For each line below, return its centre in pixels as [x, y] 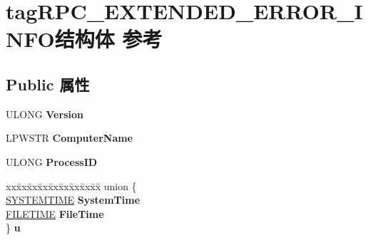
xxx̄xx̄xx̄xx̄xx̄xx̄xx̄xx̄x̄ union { [71, 186]
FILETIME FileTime [55, 213]
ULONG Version [45, 114]
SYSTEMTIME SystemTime [73, 200]
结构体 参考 [108, 39]
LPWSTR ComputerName [70, 138]
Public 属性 [48, 84]
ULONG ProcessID [52, 161]
